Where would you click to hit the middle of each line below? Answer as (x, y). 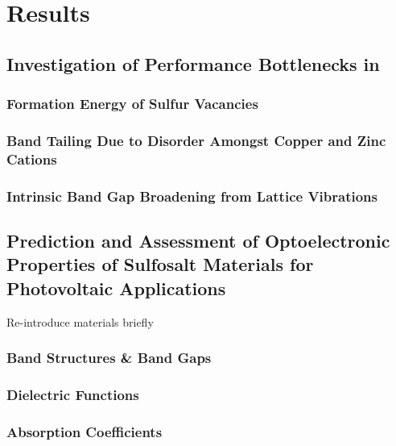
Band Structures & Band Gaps (109, 358)
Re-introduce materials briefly (80, 321)
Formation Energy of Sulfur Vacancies (132, 104)
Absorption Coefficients (85, 431)
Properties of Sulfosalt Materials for (160, 264)
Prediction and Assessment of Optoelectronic (198, 240)
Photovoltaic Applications (116, 288)
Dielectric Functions (73, 394)
